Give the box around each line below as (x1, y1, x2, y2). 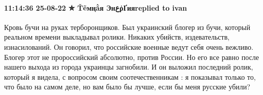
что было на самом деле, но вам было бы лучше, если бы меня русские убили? (4, 81, 250, 92)
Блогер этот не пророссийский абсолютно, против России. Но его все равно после (4, 51, 259, 62)
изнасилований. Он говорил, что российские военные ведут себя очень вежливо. (4, 41, 253, 52)
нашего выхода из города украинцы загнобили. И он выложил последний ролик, (4, 61, 253, 72)
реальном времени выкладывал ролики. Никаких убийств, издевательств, (4, 31, 230, 42)
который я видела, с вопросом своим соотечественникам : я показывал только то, (4, 71, 256, 82)
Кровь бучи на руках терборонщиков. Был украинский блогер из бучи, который (4, 21, 250, 32)
